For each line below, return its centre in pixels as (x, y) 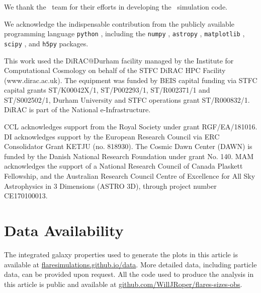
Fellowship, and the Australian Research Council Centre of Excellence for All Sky (130, 176)
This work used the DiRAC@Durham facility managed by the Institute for (119, 60)
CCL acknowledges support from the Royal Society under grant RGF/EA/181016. (131, 127)
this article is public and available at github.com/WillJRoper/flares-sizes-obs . (123, 284)
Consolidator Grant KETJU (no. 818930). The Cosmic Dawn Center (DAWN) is (128, 146)
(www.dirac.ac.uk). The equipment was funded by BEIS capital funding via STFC (131, 80)
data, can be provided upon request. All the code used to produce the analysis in (129, 274)
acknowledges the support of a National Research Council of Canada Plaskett (123, 166)
